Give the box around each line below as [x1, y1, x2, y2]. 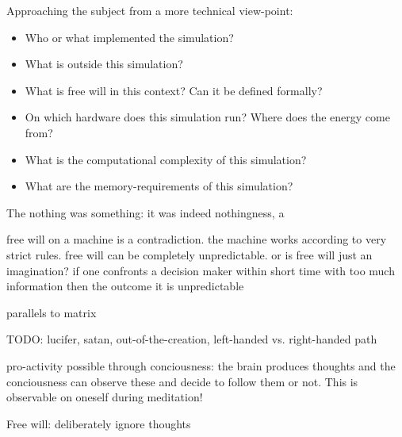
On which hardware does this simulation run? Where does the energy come [25, 109, 390, 125]
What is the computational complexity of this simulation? [25, 151, 307, 167]
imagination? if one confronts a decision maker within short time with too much [6, 262, 395, 278]
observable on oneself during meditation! [6, 389, 203, 405]
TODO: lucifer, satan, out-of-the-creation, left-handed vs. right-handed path [6, 331, 377, 347]
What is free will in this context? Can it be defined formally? [25, 82, 323, 98]
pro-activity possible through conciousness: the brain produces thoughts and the [6, 357, 396, 374]
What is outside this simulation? [25, 56, 183, 72]
